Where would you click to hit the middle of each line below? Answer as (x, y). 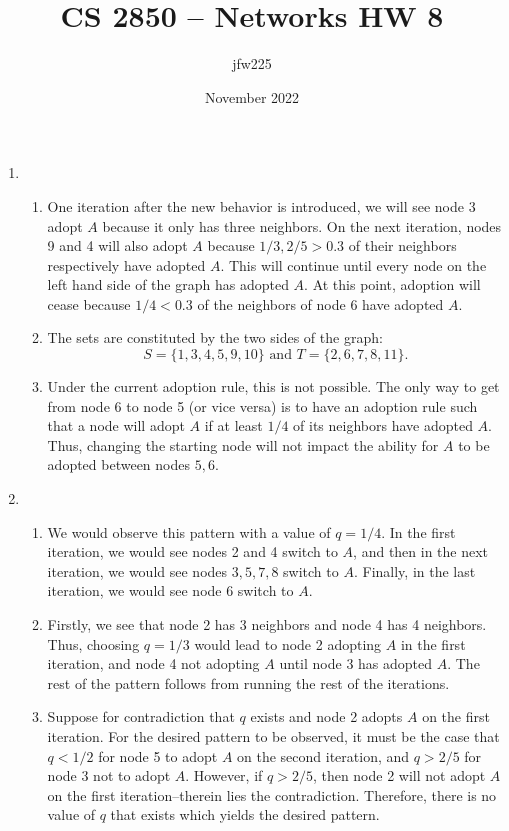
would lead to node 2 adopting (288, 643)
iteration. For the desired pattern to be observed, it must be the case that (273, 735)
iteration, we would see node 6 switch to (170, 590)
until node (310, 663)
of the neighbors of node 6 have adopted (320, 303)
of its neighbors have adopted (383, 425)
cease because (89, 303)
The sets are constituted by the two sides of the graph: (215, 337)
